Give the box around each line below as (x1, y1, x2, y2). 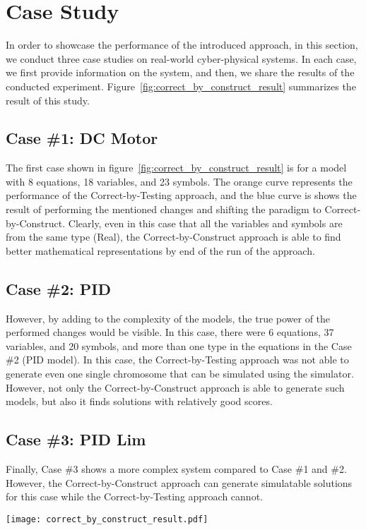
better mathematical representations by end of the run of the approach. (6, 243, 315, 258)
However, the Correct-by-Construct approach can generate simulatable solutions (6, 475, 353, 490)
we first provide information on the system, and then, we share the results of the (6, 65, 355, 80)
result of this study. (6, 92, 90, 107)
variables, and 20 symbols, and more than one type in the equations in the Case (6, 338, 352, 353)
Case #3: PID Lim (6, 428, 146, 450)
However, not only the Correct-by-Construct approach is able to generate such (6, 380, 345, 395)
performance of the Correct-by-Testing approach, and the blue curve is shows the (6, 188, 357, 203)
